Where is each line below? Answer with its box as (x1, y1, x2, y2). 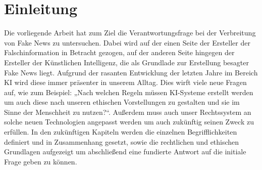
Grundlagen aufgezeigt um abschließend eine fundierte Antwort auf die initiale (4, 146, 246, 157)
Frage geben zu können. (4, 156, 77, 166)
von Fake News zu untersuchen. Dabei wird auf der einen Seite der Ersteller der (4, 37, 250, 48)
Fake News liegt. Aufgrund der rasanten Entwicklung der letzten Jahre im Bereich (4, 67, 258, 77)
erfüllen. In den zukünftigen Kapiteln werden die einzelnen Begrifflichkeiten (4, 126, 237, 137)
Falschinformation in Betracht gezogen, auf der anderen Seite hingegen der (4, 47, 235, 58)
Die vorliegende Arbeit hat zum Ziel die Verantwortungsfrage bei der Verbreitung (4, 27, 256, 38)
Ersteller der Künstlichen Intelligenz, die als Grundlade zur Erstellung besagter (4, 57, 249, 67)
